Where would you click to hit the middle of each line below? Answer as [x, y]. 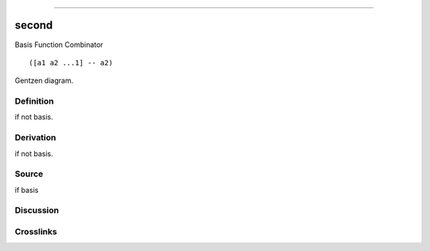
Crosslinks [36, 232]
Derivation [35, 138]
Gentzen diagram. [44, 80]
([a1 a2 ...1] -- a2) [71, 63]
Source [29, 174]
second [34, 25]
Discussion [37, 210]
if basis [27, 190]
